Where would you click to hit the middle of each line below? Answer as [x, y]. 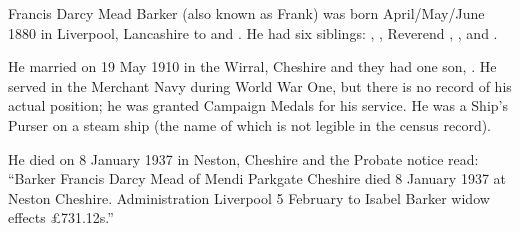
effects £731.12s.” [61, 217]
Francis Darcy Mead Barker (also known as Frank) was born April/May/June [246, 13]
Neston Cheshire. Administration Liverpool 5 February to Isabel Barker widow [249, 197]
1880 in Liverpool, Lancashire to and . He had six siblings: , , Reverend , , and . [253, 32]
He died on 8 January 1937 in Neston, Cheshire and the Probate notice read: [243, 158]
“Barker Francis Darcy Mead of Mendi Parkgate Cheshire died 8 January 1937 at [257, 178]
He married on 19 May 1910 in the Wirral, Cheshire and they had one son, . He [252, 66]
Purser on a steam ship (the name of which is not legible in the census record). [249, 124]
